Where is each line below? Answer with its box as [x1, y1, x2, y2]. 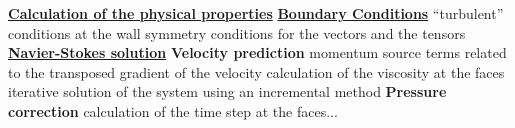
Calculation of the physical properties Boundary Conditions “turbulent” [8, 3, 504, 23]
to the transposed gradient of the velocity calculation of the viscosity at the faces [8, 61, 505, 82]
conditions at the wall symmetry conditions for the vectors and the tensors [8, 22, 466, 43]
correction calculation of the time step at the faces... [8, 100, 338, 121]
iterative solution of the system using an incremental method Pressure [8, 81, 447, 102]
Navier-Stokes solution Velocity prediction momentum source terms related [8, 42, 507, 63]
